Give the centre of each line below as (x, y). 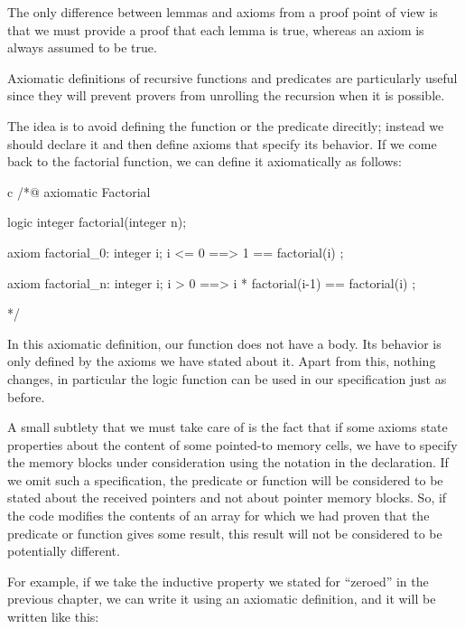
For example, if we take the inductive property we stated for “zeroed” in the (218, 581)
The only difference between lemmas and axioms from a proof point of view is (223, 12)
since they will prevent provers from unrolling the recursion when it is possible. (226, 95)
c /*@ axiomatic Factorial (79, 191)
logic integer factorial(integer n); (97, 222)
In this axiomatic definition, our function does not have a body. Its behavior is (224, 343)
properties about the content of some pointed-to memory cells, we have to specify (232, 444)
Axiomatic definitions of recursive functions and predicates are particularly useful (232, 77)
